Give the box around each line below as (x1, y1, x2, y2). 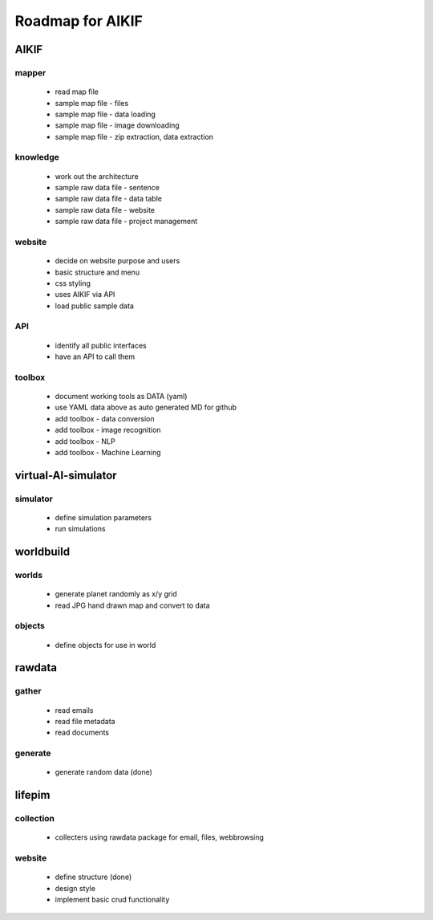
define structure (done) (55, 872, 132, 882)
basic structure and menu (55, 267, 140, 277)
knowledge (14, 152, 59, 163)
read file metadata (55, 717, 115, 726)
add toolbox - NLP (55, 436, 115, 446)
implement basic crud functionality (55, 895, 170, 905)
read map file (55, 87, 99, 96)
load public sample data (55, 301, 134, 311)
